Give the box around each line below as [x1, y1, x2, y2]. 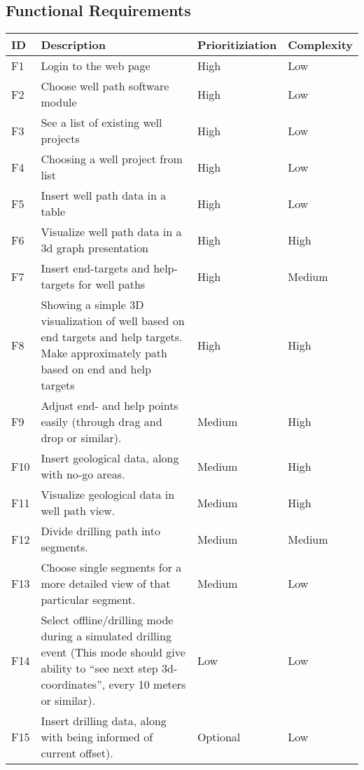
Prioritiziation [197, 36, 277, 53]
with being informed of [41, 729, 153, 745]
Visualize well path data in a [41, 224, 182, 240]
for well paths [78, 276, 146, 293]
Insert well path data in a [41, 187, 167, 204]
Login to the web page [41, 57, 150, 74]
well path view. [41, 502, 115, 519]
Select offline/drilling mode [41, 612, 174, 628]
